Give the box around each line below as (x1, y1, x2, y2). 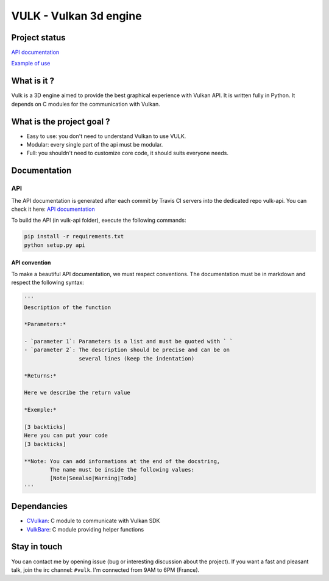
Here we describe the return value (24, 389, 130, 396)
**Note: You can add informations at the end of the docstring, (24, 458, 221, 464)
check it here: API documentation (11, 205, 95, 213)
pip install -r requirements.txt (24, 233, 124, 240)
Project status (11, 32, 66, 43)
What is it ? (11, 76, 55, 86)
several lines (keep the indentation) (78, 355, 195, 362)
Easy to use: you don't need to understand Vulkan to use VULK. (26, 132, 186, 140)
